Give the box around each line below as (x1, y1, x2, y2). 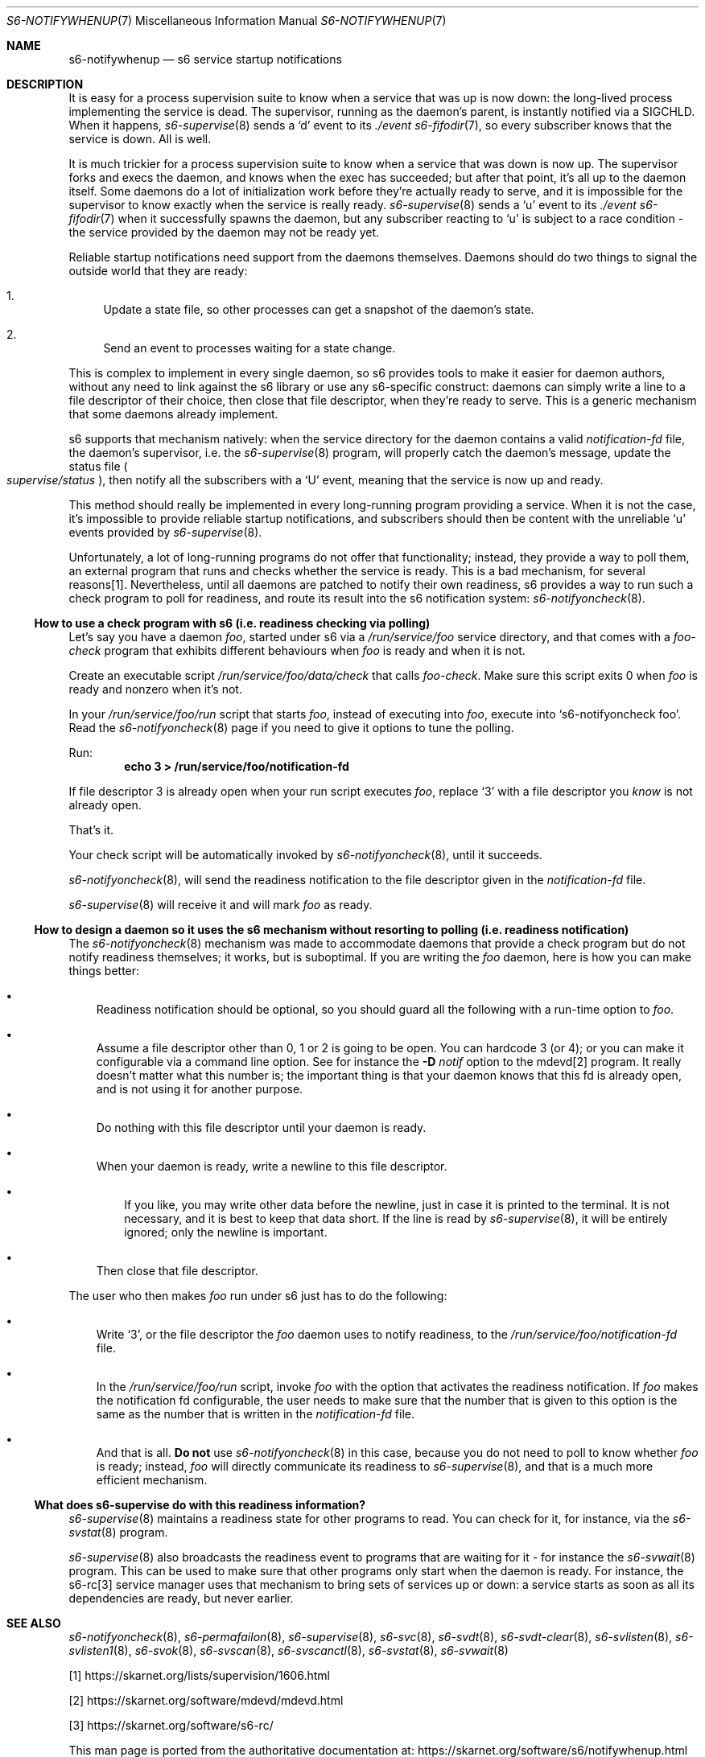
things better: (68, 964, 140, 977)
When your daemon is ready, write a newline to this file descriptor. (96, 1159, 447, 1173)
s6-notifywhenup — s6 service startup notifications (68, 52, 342, 66)
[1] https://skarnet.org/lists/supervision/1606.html (68, 1669, 330, 1682)
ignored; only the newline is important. (124, 1225, 328, 1239)
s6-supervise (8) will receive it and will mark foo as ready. (68, 898, 373, 911)
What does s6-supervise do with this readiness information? (34, 1498, 366, 1512)
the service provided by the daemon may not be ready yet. (68, 225, 380, 239)
